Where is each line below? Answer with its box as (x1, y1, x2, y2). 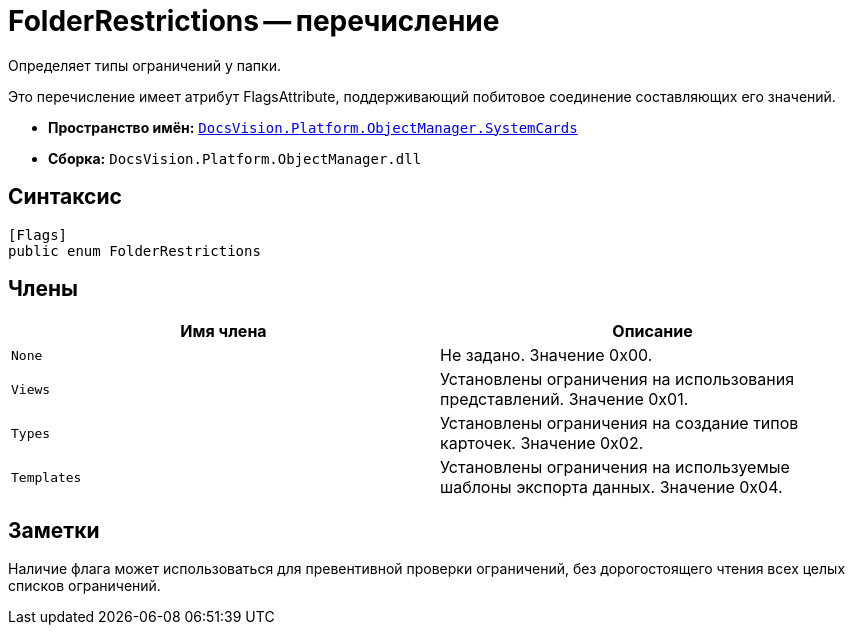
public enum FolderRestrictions (8, 242, 261, 259)
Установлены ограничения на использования (440, 369, 795, 390)
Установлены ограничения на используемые (440, 457, 790, 478)
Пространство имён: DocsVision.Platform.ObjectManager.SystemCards (48, 118, 578, 136)
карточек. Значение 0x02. (440, 433, 644, 454)
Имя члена (180, 321, 267, 342)
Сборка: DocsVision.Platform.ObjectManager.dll (48, 149, 422, 167)
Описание (612, 321, 693, 342)
